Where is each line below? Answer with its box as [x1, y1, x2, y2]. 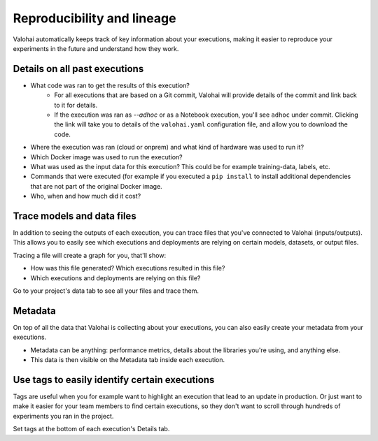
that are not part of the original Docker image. [30, 182, 162, 190]
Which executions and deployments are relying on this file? [30, 273, 201, 282]
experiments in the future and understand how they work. [13, 44, 179, 52]
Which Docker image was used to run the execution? [30, 152, 183, 161]
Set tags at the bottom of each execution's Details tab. [13, 425, 170, 433]
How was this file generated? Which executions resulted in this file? [30, 264, 225, 273]
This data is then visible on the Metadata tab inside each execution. [30, 356, 225, 364]
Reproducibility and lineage [13, 10, 176, 26]
